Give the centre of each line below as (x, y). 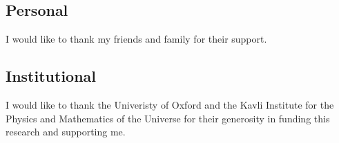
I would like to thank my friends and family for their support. (136, 39)
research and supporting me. (66, 132)
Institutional (51, 76)
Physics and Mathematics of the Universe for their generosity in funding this (168, 118)
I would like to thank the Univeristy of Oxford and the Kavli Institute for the (170, 104)
